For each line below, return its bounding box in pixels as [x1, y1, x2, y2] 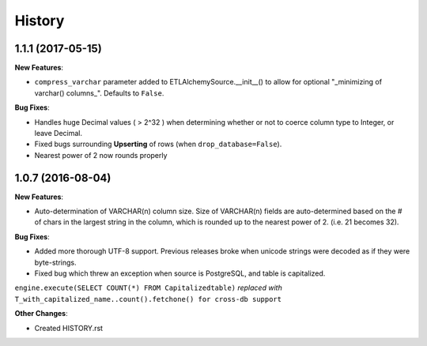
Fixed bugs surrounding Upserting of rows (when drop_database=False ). [34, 139, 282, 149]
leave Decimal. [34, 129, 83, 138]
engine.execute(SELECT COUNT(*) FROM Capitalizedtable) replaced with [14, 283, 282, 292]
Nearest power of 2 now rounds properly [34, 150, 168, 160]
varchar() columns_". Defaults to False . [34, 88, 164, 98]
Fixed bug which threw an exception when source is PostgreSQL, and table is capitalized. [34, 269, 326, 278]
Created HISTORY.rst [34, 323, 103, 333]
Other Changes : [14, 309, 69, 318]
